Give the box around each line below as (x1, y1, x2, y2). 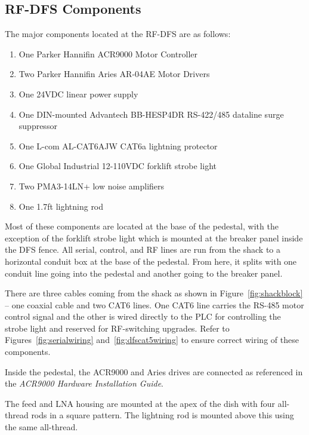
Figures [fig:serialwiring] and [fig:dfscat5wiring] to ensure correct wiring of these (5, 333, 299, 346)
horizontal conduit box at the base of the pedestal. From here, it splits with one (5, 255, 297, 267)
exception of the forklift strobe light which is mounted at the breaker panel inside (5, 231, 303, 244)
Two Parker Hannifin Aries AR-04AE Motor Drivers (18, 68, 210, 80)
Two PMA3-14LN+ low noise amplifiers (18, 179, 165, 192)
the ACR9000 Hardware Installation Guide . (5, 377, 163, 390)
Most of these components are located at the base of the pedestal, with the (5, 220, 279, 232)
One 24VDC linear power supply (18, 87, 138, 100)
